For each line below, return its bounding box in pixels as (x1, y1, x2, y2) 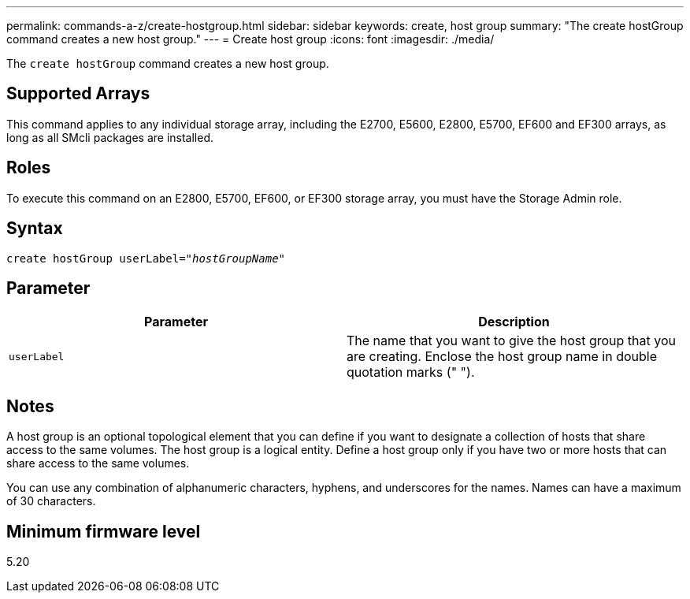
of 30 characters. (6, 494, 96, 508)
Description (478, 314, 550, 330)
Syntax (6, 218, 63, 239)
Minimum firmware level (6, 521, 201, 541)
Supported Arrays (6, 84, 150, 104)
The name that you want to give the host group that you (347, 333, 677, 349)
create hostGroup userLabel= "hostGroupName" (6, 251, 286, 265)
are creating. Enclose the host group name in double (347, 348, 658, 365)
